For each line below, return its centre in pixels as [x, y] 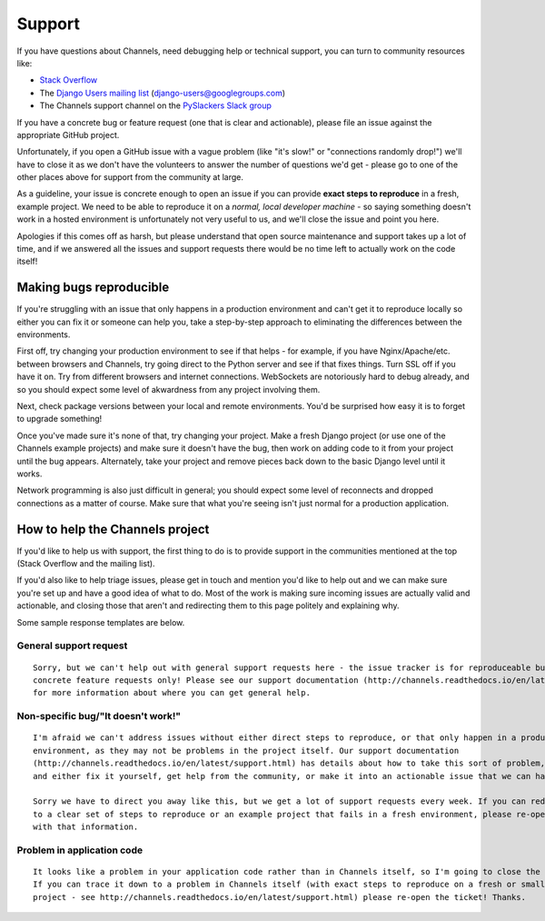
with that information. [86, 827]
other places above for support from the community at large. [130, 177]
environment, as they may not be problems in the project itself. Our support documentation [246, 751]
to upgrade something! [59, 419]
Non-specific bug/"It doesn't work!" [99, 716]
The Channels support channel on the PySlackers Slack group [156, 105]
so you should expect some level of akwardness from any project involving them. [168, 389]
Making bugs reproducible [93, 288]
